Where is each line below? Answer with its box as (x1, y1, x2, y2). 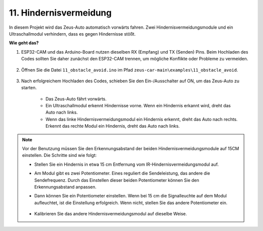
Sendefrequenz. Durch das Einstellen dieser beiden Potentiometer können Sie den (34, 177, 199, 183)
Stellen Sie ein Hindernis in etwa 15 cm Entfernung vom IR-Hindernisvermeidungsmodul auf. (34, 161, 219, 167)
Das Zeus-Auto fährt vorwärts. (45, 96, 107, 102)
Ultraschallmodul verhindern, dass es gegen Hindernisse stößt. (9, 31, 136, 37)
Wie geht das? (9, 40, 39, 46)
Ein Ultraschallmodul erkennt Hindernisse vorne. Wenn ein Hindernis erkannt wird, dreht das (45, 103, 231, 109)
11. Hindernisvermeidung (9, 7, 112, 18)
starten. (21, 85, 37, 91)
